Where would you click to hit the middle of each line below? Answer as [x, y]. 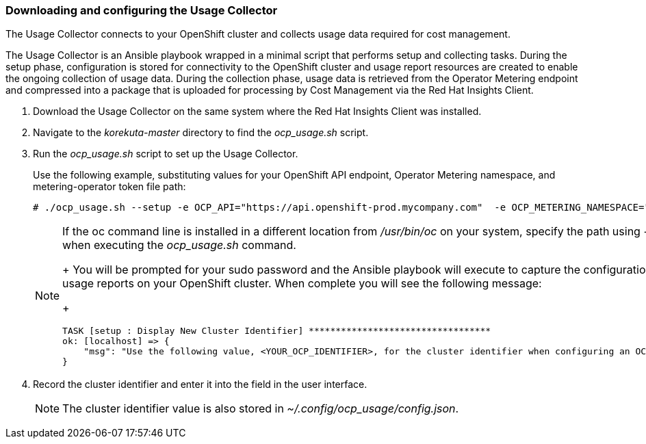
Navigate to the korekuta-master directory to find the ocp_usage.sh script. [201, 133]
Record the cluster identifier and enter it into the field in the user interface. [200, 384]
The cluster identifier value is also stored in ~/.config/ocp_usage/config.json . [261, 409]
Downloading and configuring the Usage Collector [142, 10]
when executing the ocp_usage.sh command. [179, 245]
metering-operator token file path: [109, 187]
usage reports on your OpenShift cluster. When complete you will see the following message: [302, 284]
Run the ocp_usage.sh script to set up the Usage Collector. [166, 154]
